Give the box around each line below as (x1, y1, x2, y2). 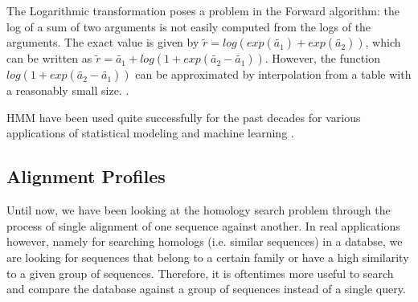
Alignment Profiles (6, 164, 166, 189)
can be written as (6, 50, 92, 67)
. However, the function (264, 50, 380, 67)
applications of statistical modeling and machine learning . (6, 124, 294, 141)
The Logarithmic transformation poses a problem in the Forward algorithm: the (6, 2, 400, 18)
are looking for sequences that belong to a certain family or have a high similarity (6, 248, 409, 265)
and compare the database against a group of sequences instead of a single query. (6, 280, 406, 297)
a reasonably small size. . (6, 82, 129, 99)
